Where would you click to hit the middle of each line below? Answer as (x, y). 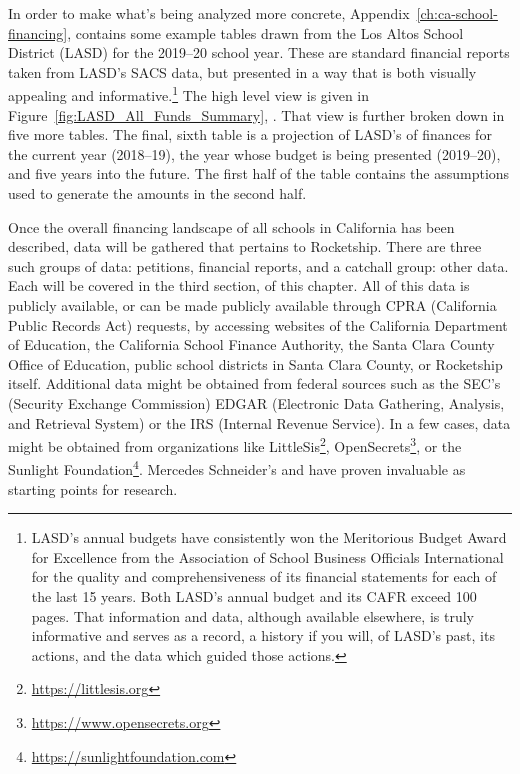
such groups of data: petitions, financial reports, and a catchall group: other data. (258, 265)
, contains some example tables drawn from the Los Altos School (265, 32)
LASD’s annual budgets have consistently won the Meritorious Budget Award (269, 537)
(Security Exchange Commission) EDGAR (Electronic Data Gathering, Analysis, (256, 402)
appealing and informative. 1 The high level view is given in (189, 94)
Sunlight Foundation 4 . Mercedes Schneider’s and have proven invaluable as (237, 468)
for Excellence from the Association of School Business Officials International (267, 556)
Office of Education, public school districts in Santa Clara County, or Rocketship (255, 363)
